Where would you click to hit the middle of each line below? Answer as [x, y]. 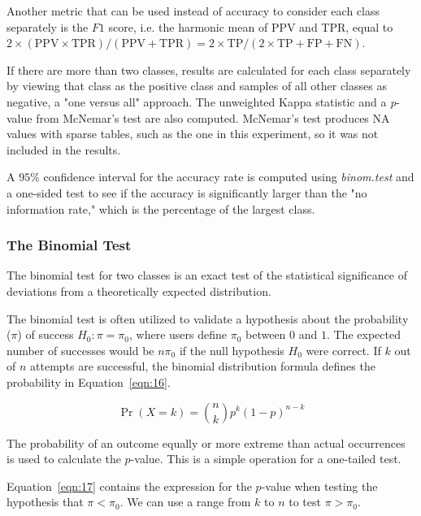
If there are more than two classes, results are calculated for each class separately [209, 69]
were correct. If [343, 350]
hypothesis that [45, 502]
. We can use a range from [185, 502]
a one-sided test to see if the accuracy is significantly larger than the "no [187, 192]
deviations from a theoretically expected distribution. [139, 291]
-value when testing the [319, 486]
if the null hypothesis [232, 350]
